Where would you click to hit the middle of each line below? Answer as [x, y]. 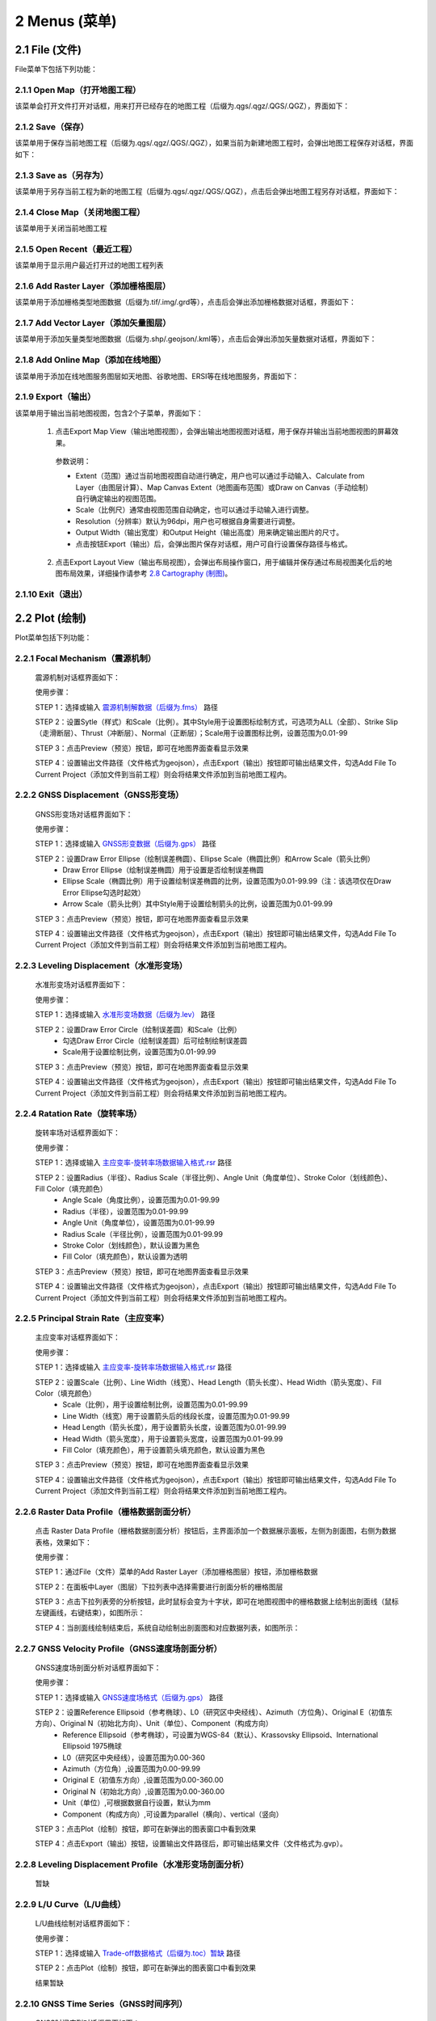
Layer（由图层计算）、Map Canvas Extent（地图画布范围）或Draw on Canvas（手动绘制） [224, 487]
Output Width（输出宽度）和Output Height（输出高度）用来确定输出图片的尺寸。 [210, 533]
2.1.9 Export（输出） [55, 397]
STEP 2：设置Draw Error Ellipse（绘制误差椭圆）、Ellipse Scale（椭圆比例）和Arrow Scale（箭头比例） [205, 859]
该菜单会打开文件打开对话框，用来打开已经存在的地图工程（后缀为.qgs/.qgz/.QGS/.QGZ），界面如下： [182, 106]
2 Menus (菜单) [66, 21]
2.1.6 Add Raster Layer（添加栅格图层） [93, 285]
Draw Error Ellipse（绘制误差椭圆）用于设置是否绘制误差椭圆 [163, 870]
